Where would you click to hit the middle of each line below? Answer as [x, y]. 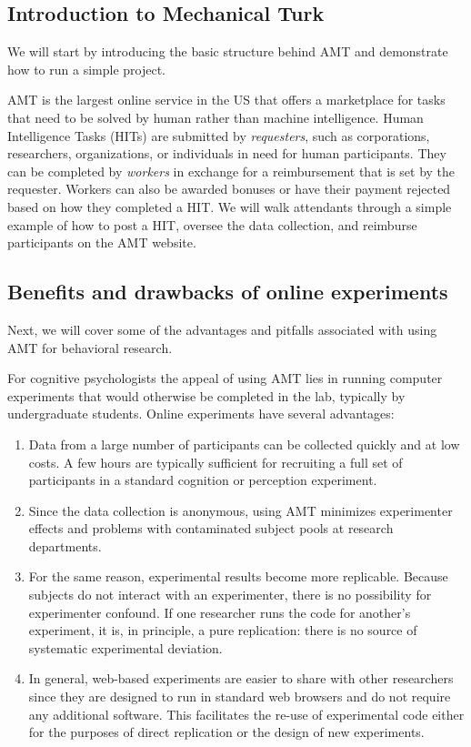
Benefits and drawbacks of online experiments [228, 292]
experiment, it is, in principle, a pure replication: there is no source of [223, 630]
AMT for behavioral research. [90, 347]
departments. [65, 545]
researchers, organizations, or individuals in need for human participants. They [227, 153]
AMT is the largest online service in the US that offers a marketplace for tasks [226, 100]
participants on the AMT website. [102, 242]
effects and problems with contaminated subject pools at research [211, 528]
